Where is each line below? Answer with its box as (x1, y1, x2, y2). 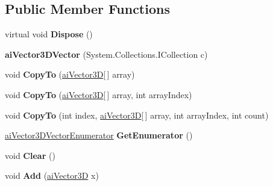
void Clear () (5, 149, 55, 161)
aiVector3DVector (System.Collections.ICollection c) (5, 48, 208, 60)
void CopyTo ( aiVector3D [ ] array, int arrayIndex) (5, 88, 192, 101)
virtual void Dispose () (5, 28, 93, 40)
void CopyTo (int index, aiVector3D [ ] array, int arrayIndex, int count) (5, 108, 269, 121)
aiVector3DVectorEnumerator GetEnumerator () (5, 129, 193, 141)
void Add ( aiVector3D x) (5, 169, 99, 182)
